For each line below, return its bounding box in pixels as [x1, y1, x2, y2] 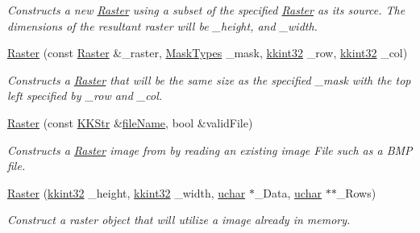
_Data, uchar [254, 184, 322, 201]
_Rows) [336, 184, 376, 201]
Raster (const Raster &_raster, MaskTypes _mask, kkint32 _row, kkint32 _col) [7, 44, 408, 61]
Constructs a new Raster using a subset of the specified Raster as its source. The [7, 2, 405, 18]
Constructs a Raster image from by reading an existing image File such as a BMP [7, 141, 413, 158]
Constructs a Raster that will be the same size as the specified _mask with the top [7, 71, 411, 88]
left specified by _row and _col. [7, 87, 163, 104]
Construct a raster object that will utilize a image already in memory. [7, 211, 351, 228]
